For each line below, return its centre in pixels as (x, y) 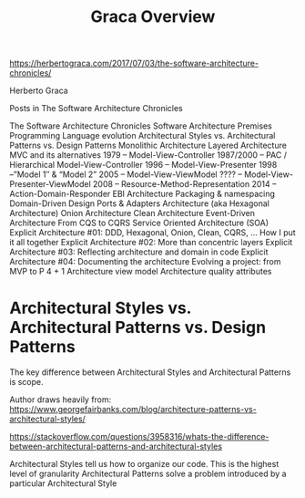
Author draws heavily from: (61, 399)
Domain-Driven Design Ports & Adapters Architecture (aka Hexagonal (140, 203)
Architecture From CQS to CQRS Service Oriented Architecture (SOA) (139, 223)
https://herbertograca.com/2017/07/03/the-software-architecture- (134, 63)
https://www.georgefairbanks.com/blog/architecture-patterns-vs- (133, 410)
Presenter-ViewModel (50, 184)
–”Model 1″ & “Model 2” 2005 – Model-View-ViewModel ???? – (126, 174)
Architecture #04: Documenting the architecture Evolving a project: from (145, 262)
